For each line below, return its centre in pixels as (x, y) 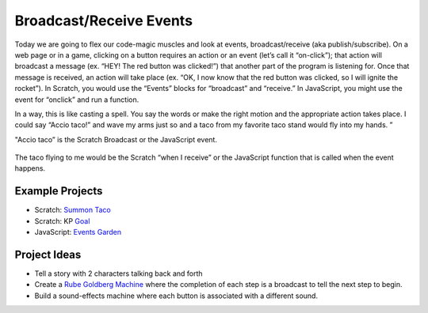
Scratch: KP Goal (62, 221)
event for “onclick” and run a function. (77, 100)
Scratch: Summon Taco (73, 210)
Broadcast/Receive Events (104, 21)
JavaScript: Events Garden (78, 232)
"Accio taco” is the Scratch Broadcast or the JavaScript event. (116, 139)
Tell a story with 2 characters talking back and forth (118, 273)
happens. (30, 168)
